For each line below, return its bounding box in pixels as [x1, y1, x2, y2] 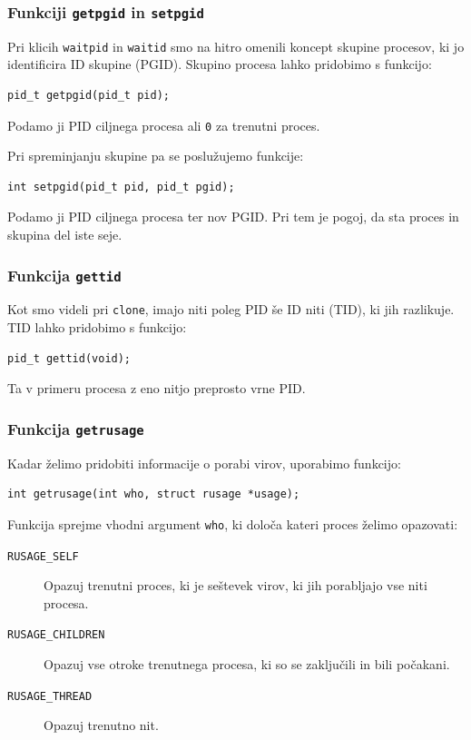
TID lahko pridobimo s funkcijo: [7, 318, 187, 337]
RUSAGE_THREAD [7, 689, 93, 703]
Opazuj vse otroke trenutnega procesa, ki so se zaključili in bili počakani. [44, 655, 450, 673]
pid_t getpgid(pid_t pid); [7, 89, 170, 103]
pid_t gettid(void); [7, 351, 132, 365]
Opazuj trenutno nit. [44, 715, 159, 735]
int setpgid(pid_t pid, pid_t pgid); [7, 180, 235, 193]
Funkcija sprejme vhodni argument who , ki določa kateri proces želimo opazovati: [7, 514, 458, 533]
